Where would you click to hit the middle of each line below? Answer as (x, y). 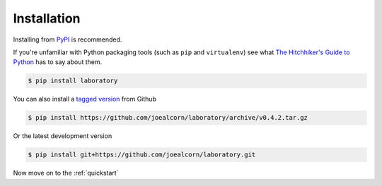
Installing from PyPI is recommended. (68, 39)
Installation (47, 18)
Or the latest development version (63, 136)
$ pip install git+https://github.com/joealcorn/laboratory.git (142, 155)
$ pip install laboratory (73, 81)
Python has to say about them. (58, 62)
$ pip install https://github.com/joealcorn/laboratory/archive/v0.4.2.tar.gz (168, 118)
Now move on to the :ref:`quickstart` (66, 173)
